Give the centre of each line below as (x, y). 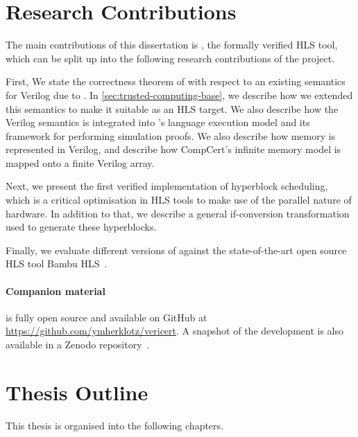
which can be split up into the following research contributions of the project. (170, 58)
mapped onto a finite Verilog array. (80, 162)
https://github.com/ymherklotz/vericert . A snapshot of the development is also (175, 331)
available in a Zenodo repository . (78, 345)
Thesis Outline (77, 392)
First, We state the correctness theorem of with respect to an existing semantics (176, 81)
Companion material (56, 291)
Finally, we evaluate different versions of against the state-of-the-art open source (176, 250)
